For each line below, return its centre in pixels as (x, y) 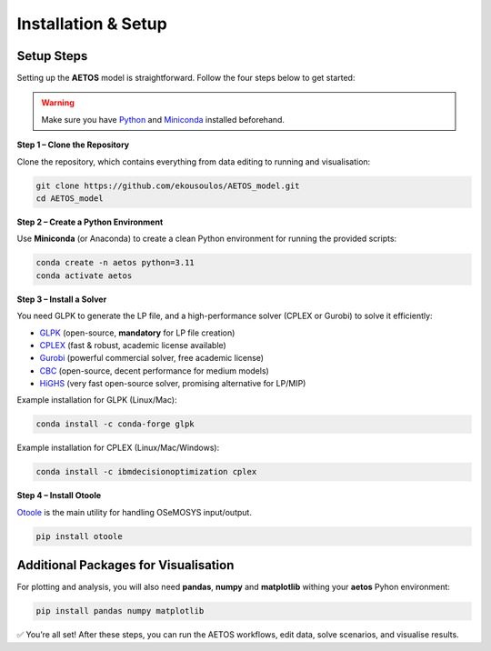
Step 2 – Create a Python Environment (90, 222)
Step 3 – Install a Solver (62, 299)
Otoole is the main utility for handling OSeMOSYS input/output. (134, 512)
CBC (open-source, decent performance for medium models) (155, 371)
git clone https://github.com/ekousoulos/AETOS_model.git (168, 185)
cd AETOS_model (70, 199)
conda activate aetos (84, 275)
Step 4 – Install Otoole (59, 496)
